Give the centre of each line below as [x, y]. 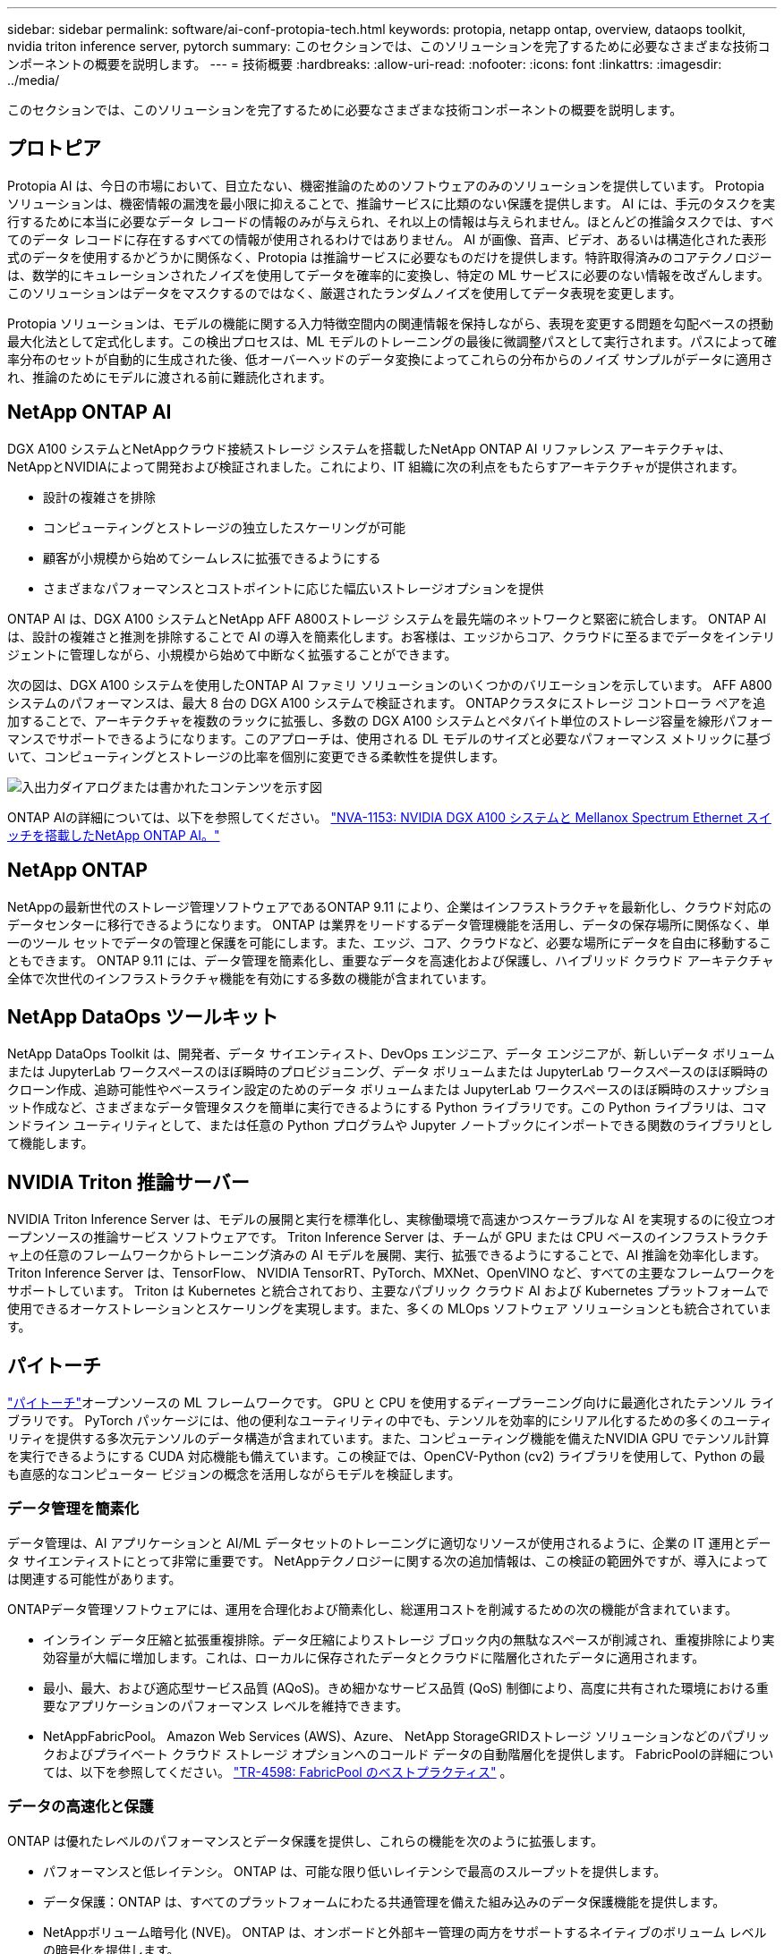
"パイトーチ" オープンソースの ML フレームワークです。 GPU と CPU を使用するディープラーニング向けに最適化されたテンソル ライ [391, 1403]
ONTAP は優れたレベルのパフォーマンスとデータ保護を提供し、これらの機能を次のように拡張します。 [305, 1840]
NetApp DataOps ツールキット [143, 1016]
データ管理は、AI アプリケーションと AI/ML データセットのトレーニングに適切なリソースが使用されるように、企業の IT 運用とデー [389, 1542]
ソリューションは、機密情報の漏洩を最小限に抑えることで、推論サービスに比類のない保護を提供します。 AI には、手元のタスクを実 [392, 203]
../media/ [34, 80]
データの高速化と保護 [81, 1807]
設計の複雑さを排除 [99, 497]
